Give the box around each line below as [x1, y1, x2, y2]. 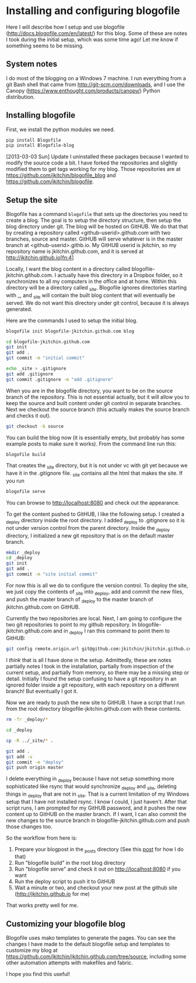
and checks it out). [6, 412, 51, 419]
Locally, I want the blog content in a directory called [6, 265, 131, 273]
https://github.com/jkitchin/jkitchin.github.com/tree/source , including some [6, 953, 187, 960]
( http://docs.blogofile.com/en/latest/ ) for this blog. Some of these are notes [6, 29, 188, 36]
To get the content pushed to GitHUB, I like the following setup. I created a [6, 511, 185, 518]
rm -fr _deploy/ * [6, 717, 48, 722]
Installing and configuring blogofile [6, 4, 180, 18]
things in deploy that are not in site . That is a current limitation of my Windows [6, 790, 190, 799]
